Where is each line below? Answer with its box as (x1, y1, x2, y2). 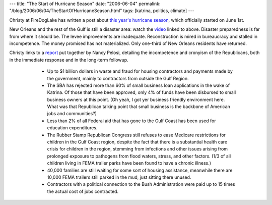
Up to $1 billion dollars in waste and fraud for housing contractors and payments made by (47, 68, 233, 74)
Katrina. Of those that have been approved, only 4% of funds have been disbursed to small (47, 89, 236, 95)
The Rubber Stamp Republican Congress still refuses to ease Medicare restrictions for (47, 132, 226, 138)
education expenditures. (47, 125, 98, 131)
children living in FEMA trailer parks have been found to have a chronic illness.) (47, 160, 212, 166)
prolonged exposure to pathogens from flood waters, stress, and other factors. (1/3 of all (47, 153, 231, 159)
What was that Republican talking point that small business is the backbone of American (47, 104, 230, 110)
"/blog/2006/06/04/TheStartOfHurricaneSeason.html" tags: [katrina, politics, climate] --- (9, 8, 194, 14)
